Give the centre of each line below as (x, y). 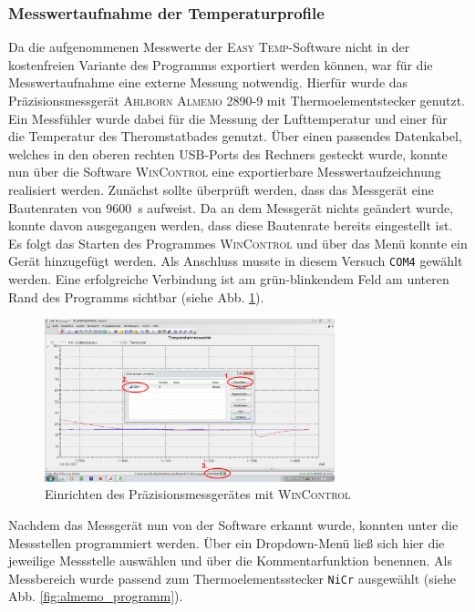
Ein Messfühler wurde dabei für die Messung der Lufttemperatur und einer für (228, 118)
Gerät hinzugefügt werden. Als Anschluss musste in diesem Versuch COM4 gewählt (236, 261)
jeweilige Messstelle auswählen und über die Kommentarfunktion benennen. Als (230, 561)
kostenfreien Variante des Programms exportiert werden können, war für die (221, 64)
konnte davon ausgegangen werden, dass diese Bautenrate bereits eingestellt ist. (231, 225)
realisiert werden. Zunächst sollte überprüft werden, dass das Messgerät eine (221, 189)
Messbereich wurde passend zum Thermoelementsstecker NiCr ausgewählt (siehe (232, 578)
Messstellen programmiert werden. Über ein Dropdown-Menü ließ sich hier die (227, 542)
